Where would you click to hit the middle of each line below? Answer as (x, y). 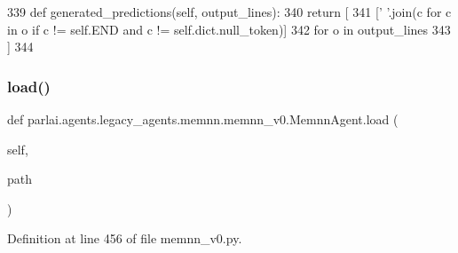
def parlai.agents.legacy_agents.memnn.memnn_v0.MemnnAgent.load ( (203, 119)
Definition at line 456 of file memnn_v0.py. (125, 238)
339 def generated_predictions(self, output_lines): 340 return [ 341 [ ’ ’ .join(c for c (229, 12)
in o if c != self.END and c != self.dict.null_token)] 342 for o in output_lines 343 (229, 29)
